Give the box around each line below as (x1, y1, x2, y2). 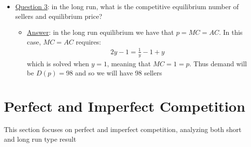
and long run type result (4, 133, 77, 144)
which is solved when (27, 58, 89, 68)
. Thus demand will (189, 58, 247, 68)
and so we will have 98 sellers (75, 68, 162, 78)
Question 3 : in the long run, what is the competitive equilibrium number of (15, 1, 239, 11)
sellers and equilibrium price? (15, 11, 102, 21)
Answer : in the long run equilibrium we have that (27, 27, 174, 37)
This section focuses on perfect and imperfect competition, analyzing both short (4, 124, 242, 134)
